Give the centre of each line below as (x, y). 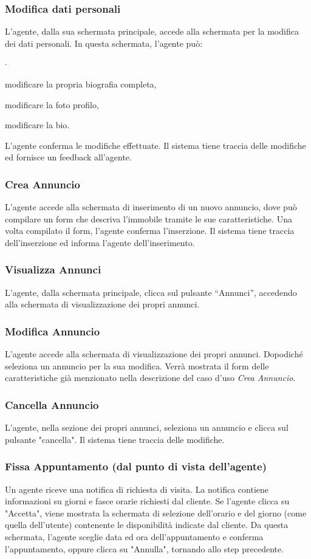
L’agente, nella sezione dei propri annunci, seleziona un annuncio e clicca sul (147, 427)
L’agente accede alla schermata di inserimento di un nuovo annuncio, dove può (151, 207)
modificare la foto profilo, (52, 104)
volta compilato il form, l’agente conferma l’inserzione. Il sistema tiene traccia (150, 231)
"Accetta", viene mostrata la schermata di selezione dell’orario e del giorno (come (156, 513)
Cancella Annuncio (52, 404)
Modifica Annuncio (53, 331)
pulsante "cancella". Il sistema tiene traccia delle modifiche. (115, 439)
